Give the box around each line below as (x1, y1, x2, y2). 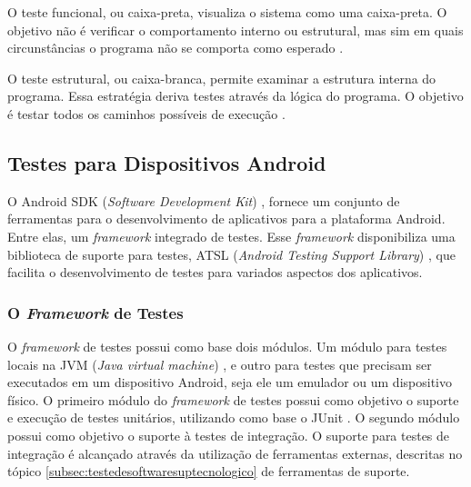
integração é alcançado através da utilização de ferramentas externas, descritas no (7, 443, 463, 462)
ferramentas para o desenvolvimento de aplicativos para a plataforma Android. (7, 209, 446, 228)
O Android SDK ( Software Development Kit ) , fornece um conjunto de (7, 191, 400, 210)
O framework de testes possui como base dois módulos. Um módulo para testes (7, 336, 447, 355)
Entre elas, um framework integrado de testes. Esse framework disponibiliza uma (7, 226, 456, 245)
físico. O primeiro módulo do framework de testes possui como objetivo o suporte (7, 390, 459, 409)
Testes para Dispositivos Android (7, 148, 326, 176)
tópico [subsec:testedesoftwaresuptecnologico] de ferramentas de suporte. (7, 462, 410, 481)
